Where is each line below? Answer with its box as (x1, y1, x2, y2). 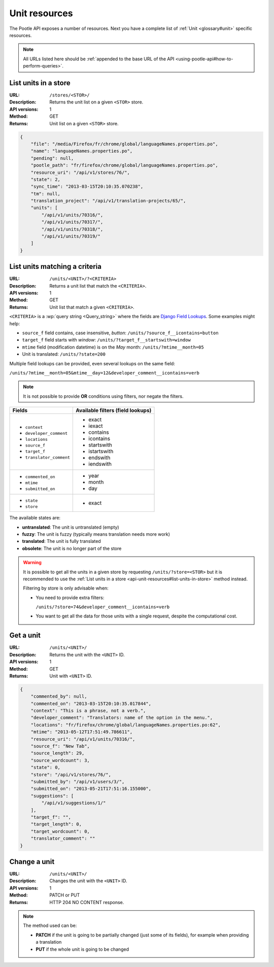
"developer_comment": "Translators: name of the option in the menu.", (30, 715, 213, 720)
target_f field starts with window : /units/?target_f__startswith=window (22, 337, 191, 343)
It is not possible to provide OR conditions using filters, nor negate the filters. (23, 393, 184, 399)
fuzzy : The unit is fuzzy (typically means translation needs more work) (22, 531, 170, 537)
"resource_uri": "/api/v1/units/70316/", (30, 736, 135, 742)
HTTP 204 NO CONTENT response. (49, 899, 124, 905)
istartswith (88, 448, 114, 455)
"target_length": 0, (30, 821, 82, 827)
